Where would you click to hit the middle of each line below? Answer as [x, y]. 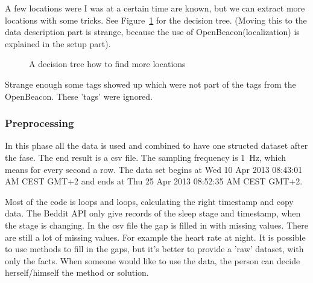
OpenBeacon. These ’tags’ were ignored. [79, 96]
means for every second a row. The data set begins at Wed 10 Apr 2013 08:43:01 [154, 169]
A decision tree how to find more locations [107, 64]
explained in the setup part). [58, 43]
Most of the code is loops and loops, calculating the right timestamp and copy [149, 201]
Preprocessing [40, 123]
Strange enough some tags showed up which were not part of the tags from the [150, 84]
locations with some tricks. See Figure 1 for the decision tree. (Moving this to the [156, 20]
